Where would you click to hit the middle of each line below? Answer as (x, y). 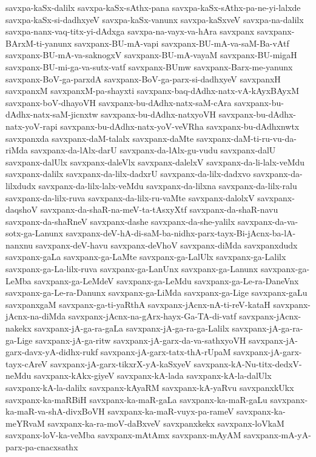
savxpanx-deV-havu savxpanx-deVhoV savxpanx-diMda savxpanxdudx (166, 245)
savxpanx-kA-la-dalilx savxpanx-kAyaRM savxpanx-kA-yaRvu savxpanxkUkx (150, 387)
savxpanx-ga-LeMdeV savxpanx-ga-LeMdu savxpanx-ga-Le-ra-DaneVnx (166, 280)
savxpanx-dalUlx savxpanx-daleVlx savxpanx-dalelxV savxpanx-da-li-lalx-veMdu (155, 162)
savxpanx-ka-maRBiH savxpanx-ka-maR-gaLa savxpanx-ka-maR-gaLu (136, 399)
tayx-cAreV (27, 363)
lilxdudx (21, 185)
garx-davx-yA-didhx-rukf (52, 352)
